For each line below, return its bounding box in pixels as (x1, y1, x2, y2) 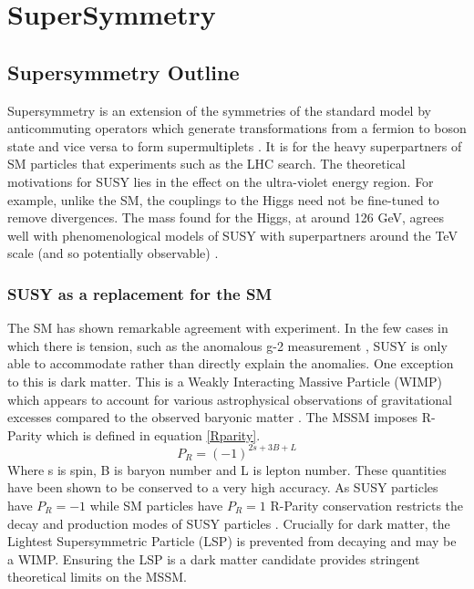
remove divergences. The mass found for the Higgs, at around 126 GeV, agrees (7, 208, 444, 227)
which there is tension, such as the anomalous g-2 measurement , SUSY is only (7, 336, 448, 355)
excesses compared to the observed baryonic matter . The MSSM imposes (7, 408, 418, 427)
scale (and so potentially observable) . (7, 243, 219, 263)
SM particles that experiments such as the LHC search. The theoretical (7, 154, 406, 173)
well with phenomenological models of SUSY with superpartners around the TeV (7, 225, 458, 244)
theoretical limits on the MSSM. (7, 567, 187, 586)
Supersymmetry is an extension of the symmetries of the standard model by (7, 100, 431, 119)
